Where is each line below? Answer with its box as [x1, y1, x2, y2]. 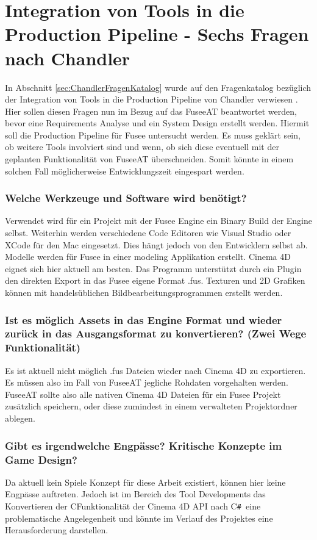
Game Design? [5, 452, 77, 467]
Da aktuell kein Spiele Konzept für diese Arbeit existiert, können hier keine [5, 475, 286, 488]
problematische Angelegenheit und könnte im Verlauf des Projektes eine [5, 511, 273, 524]
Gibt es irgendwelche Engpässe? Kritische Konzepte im [5, 437, 282, 453]
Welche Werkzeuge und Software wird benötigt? [5, 190, 247, 206]
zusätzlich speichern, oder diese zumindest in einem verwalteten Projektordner [5, 400, 297, 412]
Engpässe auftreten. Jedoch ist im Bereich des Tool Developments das [5, 488, 266, 500]
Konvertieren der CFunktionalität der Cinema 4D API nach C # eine [5, 499, 261, 512]
